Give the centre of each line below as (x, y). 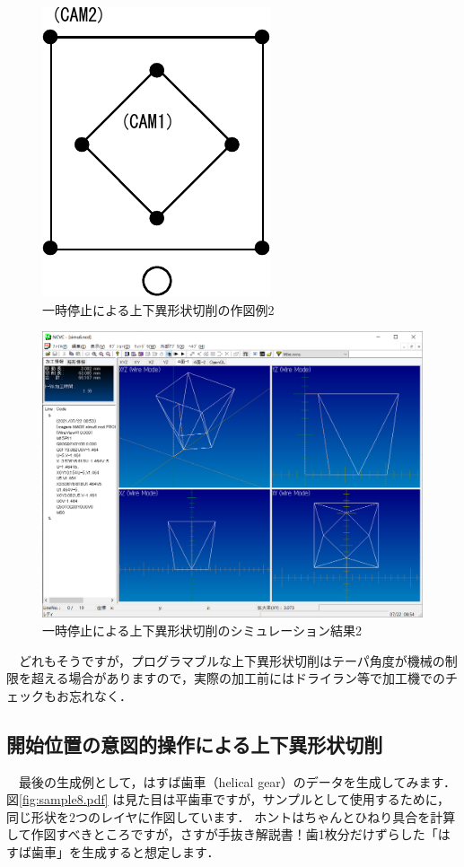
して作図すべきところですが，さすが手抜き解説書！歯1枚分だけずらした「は (228, 834)
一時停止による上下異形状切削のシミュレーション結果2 (202, 631)
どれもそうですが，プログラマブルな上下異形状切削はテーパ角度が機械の (232, 660)
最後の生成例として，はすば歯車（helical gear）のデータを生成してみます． (237, 781)
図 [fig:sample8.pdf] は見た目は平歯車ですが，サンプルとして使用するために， (228, 799)
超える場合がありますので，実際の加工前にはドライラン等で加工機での (238, 678)
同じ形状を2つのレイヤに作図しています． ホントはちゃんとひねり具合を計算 (231, 816)
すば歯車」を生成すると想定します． (113, 851)
